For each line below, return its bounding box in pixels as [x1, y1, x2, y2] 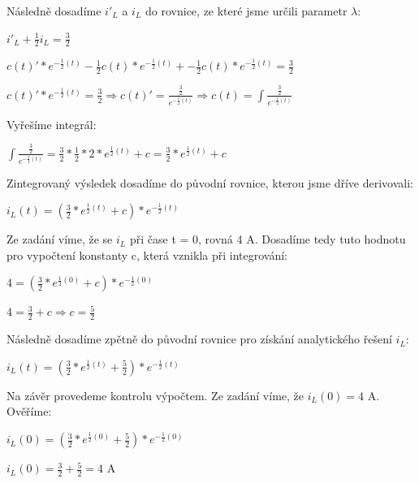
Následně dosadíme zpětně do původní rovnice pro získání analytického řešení [6, 330, 392, 347]
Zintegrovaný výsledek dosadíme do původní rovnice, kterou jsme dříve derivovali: [6, 174, 413, 191]
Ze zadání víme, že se [6, 231, 113, 248]
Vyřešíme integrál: [6, 115, 97, 132]
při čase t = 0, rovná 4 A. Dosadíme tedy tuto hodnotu [129, 231, 406, 248]
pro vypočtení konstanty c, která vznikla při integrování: [6, 246, 287, 263]
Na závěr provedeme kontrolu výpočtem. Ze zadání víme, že [6, 386, 305, 403]
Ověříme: [6, 403, 52, 420]
